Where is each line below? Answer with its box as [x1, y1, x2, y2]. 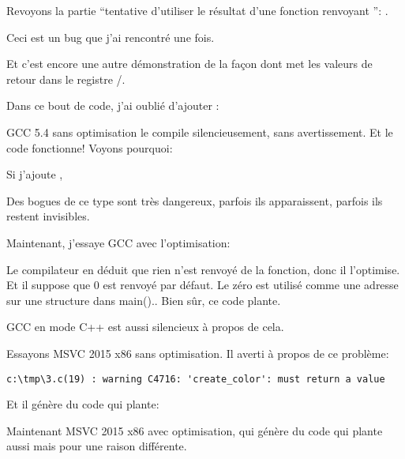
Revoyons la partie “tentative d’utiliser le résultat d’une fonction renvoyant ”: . [6, 2, 388, 18]
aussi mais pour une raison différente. [6, 438, 187, 454]
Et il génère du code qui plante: [6, 396, 159, 412]
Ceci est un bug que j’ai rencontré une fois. [6, 28, 215, 45]
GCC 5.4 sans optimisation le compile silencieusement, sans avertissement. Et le [6, 123, 393, 140]
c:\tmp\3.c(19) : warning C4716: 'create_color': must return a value [6, 373, 385, 385]
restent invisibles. [6, 208, 90, 224]
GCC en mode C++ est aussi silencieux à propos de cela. [6, 318, 284, 335]
